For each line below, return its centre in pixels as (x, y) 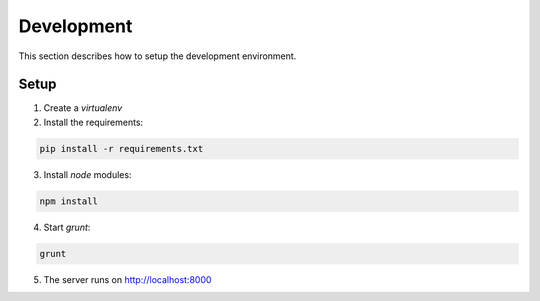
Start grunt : (67, 227)
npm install (69, 201)
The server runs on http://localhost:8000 (127, 279)
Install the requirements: (93, 122)
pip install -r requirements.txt (121, 148)
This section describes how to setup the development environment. (157, 56)
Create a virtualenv (83, 108)
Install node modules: (87, 174)
